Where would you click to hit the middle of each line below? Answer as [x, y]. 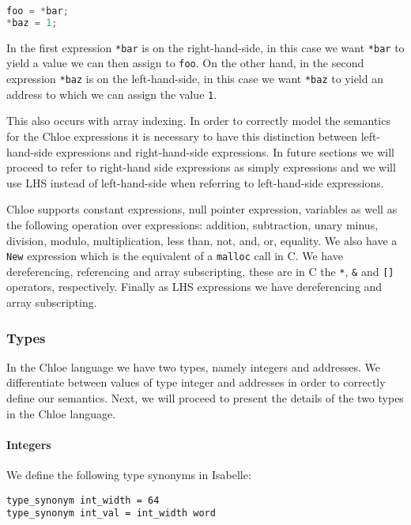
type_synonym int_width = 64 [83, 500]
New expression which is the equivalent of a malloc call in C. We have [175, 256]
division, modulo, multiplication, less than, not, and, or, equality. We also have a [202, 240]
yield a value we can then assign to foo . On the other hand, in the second [185, 63]
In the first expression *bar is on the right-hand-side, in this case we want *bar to [205, 47]
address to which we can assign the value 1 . [112, 94]
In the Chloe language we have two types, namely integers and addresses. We [193, 366]
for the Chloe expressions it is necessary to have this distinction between [182, 136]
